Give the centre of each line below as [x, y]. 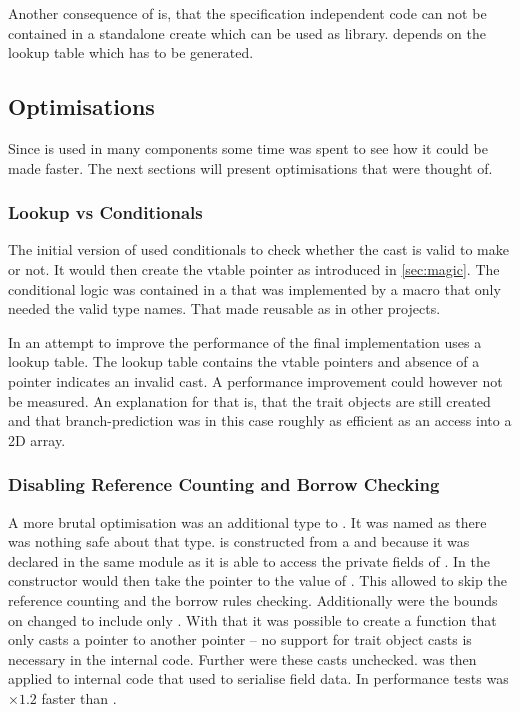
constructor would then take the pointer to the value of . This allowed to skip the [257, 580]
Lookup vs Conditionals [105, 212]
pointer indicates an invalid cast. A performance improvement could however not [255, 380]
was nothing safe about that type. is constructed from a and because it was [239, 541]
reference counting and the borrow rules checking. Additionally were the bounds [253, 599]
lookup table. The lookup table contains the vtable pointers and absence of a [244, 361]
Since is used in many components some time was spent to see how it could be [248, 147]
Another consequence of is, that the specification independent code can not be [247, 13]
